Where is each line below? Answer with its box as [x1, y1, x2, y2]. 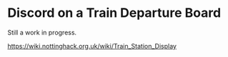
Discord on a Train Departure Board [7, 5, 222, 21]
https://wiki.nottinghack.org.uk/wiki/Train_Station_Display [7, 42, 177, 50]
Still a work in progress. [7, 28, 77, 37]
